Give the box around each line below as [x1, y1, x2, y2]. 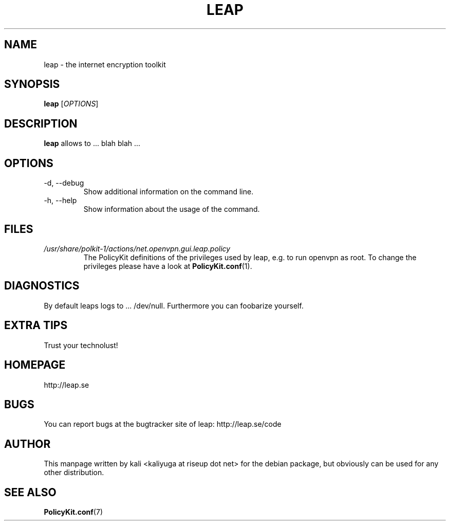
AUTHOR [4, 437, 51, 450]
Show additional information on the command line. [83, 187, 254, 196]
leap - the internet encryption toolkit [44, 60, 166, 69]
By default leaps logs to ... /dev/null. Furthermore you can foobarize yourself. [44, 301, 304, 310]
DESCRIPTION [4, 117, 78, 130]
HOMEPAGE [4, 358, 66, 372]
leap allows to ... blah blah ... [44, 139, 141, 148]
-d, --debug [44, 178, 84, 188]
